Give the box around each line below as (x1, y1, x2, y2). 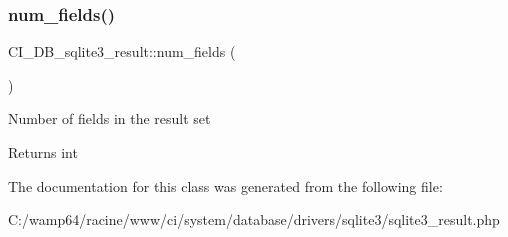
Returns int (8, 142, 78, 162)
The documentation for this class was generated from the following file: (8, 175, 443, 196)
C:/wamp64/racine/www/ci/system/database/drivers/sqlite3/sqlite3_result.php (8, 209, 500, 230)
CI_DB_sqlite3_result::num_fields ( (8, 41, 236, 62)
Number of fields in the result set (8, 108, 211, 129)
